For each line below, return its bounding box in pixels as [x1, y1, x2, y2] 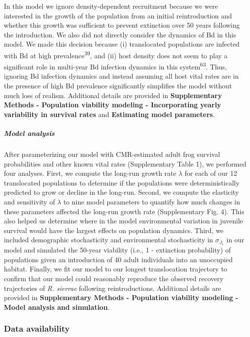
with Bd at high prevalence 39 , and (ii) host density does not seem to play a [4, 49, 228, 60]
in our [226, 235, 245, 245]
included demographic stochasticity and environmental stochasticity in [4, 235, 213, 245]
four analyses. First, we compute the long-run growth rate [4, 168, 176, 178]
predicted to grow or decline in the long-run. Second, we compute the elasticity [4, 187, 239, 197]
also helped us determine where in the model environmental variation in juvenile [4, 216, 243, 226]
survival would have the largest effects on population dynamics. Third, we [4, 225, 224, 235]
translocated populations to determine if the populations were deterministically [4, 177, 240, 187]
